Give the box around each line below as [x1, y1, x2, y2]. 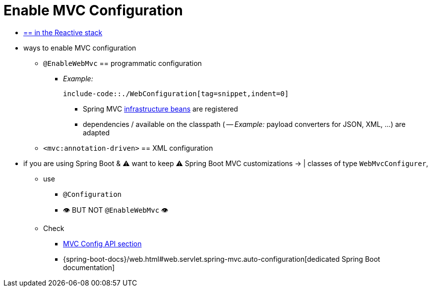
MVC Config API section [63, 239, 142, 248]
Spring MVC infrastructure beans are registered [83, 104, 238, 113]
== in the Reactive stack [23, 28, 103, 37]
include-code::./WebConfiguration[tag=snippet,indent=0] [63, 89, 289, 98]
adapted [83, 128, 110, 137]
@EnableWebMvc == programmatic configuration [43, 58, 202, 67]
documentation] [63, 263, 115, 272]
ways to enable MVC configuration [23, 43, 136, 52]
